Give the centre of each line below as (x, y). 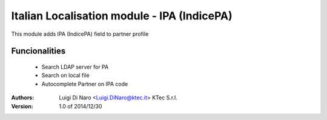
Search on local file (66, 75)
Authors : (23, 98)
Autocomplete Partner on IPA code (85, 84)
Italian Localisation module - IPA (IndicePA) (122, 16)
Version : (22, 106)
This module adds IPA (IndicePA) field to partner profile (80, 34)
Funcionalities (38, 51)
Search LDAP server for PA (75, 67)
